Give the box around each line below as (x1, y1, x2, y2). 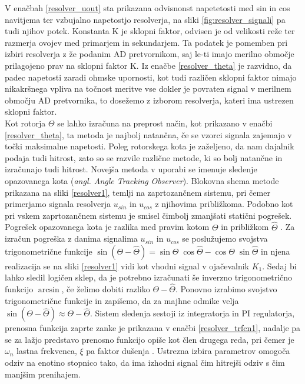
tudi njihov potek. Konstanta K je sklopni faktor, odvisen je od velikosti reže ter (5, 25, 295, 37)
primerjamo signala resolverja (5, 198, 111, 210)
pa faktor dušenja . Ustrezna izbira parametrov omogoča (86, 345, 290, 357)
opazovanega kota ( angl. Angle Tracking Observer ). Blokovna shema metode (5, 174, 279, 186)
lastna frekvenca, (16, 345, 77, 357)
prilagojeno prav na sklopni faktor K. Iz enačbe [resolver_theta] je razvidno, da (5, 59, 292, 71)
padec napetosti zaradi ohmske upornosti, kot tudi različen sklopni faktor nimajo (5, 71, 297, 83)
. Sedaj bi (262, 259, 297, 272)
